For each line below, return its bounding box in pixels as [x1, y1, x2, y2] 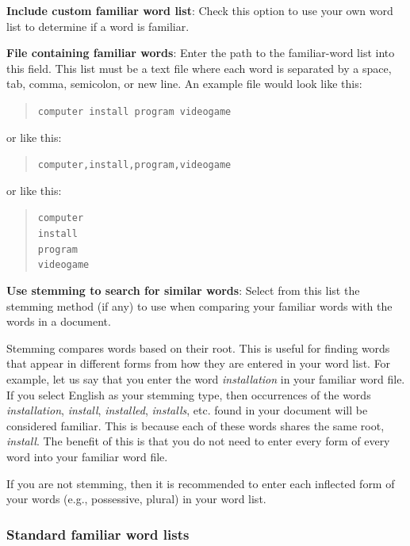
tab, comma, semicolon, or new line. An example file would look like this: [6, 75, 362, 92]
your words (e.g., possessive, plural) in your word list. [6, 491, 266, 507]
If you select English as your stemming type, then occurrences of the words [6, 386, 371, 403]
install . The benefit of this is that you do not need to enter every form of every [6, 433, 390, 449]
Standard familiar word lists [6, 524, 190, 544]
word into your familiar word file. [6, 449, 168, 465]
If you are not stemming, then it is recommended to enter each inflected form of [6, 475, 395, 491]
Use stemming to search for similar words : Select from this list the [6, 282, 360, 299]
